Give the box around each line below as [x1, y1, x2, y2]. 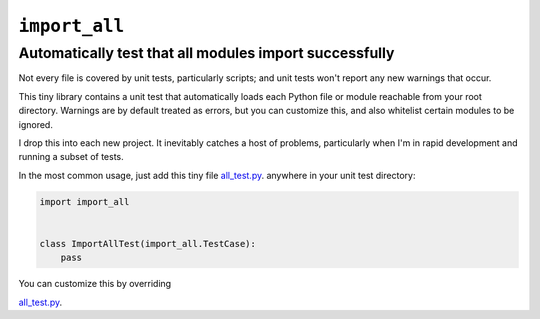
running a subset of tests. [18, 151, 124, 163]
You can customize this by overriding [18, 278, 172, 290]
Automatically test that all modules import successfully [18, 44, 395, 62]
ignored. [18, 118, 54, 130]
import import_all [39, 196, 130, 207]
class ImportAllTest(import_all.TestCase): [39, 238, 257, 249]
